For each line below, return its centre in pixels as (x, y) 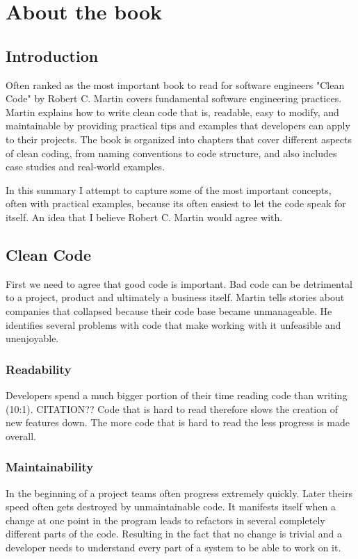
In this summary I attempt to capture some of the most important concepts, (169, 189)
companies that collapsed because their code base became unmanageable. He (169, 310)
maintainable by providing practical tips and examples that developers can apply (178, 125)
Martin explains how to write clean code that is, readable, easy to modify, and (172, 112)
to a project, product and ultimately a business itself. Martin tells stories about (175, 297)
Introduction (52, 55)
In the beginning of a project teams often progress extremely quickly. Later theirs (179, 493)
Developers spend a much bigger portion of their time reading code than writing (177, 395)
